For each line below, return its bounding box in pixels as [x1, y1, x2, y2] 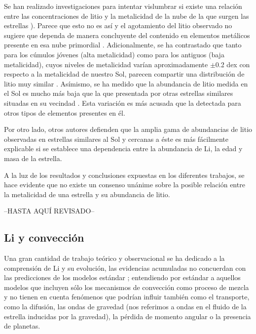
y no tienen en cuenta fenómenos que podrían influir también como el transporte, [4, 292, 250, 302]
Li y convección [4, 230, 84, 245]
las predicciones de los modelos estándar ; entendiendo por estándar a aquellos [4, 272, 241, 283]
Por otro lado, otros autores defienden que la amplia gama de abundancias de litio [4, 124, 253, 134]
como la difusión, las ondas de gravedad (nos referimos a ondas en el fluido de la [4, 301, 247, 312]
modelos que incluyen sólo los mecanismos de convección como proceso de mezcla [4, 282, 249, 292]
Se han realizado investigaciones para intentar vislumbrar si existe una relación [4, 1, 242, 11]
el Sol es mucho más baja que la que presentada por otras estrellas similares [4, 88, 233, 98]
